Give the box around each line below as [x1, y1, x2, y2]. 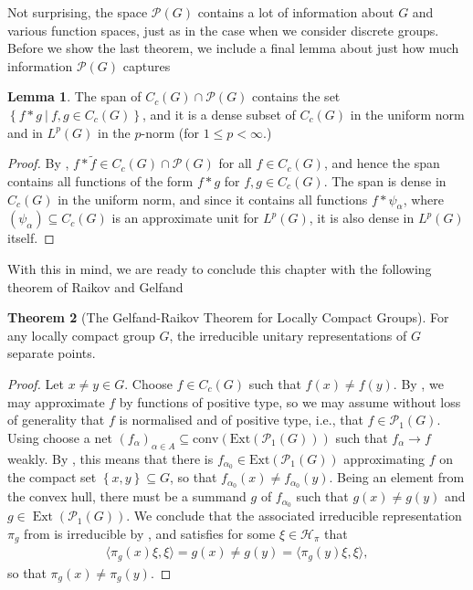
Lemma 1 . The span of [7, 87, 142, 106]
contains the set [252, 87, 341, 106]
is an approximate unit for [111, 208, 259, 227]
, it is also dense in [309, 208, 415, 227]
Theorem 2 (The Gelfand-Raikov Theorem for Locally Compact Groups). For [7, 308, 449, 327]
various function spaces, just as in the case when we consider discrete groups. [7, 20, 439, 39]
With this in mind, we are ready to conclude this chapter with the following [7, 258, 432, 278]
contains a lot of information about [197, 3, 394, 21]
